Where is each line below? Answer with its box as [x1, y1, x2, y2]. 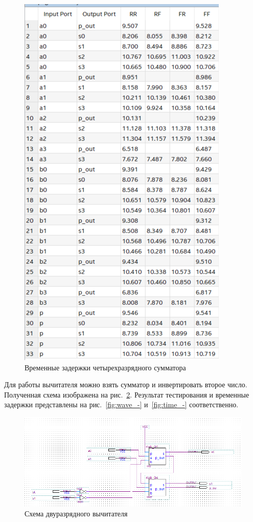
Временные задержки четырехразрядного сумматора [25, 362, 186, 372]
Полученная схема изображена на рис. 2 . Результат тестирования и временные [4, 389, 249, 400]
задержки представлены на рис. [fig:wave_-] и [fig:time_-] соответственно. [4, 399, 239, 410]
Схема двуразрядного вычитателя [25, 508, 128, 519]
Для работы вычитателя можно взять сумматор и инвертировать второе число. [4, 379, 247, 390]
